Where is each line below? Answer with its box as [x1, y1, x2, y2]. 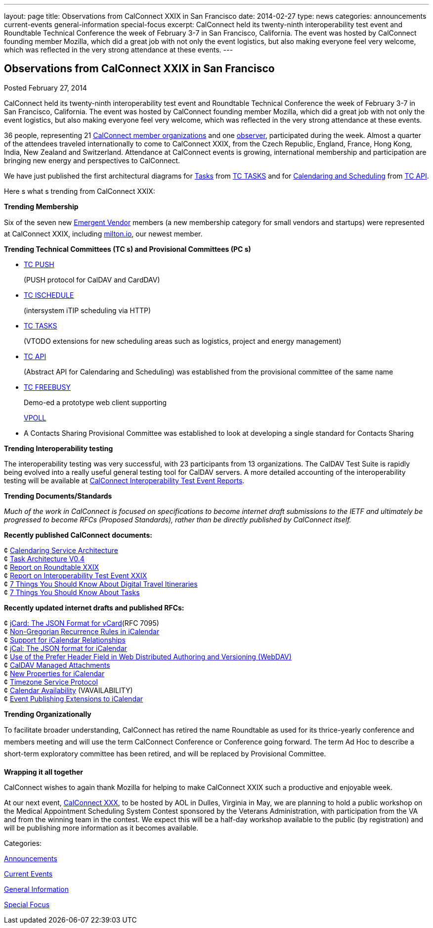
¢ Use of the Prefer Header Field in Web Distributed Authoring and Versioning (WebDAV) [4, 652, 292, 661]
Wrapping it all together [4, 767, 83, 776]
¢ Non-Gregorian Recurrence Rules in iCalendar [4, 627, 160, 636]
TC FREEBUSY [24, 382, 71, 391]
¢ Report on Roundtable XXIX [4, 562, 99, 571]
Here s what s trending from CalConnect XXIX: [4, 186, 155, 195]
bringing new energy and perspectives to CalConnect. [4, 156, 180, 165]
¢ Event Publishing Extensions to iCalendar [4, 694, 143, 703]
